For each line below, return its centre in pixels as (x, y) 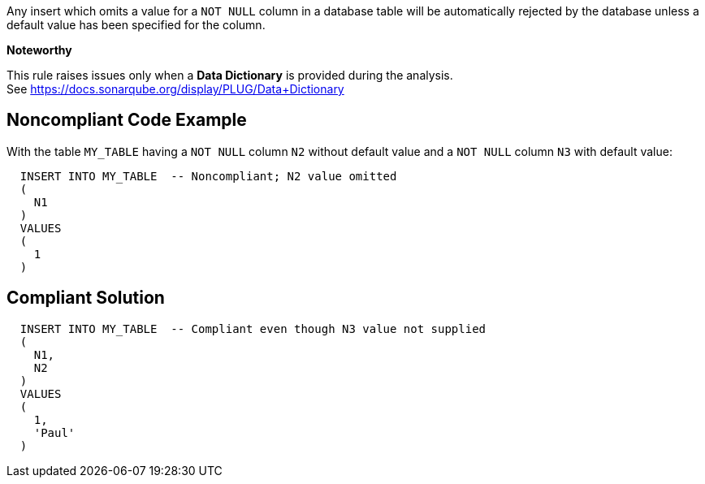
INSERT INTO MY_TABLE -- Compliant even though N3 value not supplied (253, 328)
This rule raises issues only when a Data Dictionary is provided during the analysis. (230, 75)
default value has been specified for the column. (136, 25)
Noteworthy (39, 50)
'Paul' (54, 432)
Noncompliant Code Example (127, 120)
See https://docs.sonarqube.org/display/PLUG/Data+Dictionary (175, 89)
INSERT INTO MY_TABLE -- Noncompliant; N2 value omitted (208, 176)
